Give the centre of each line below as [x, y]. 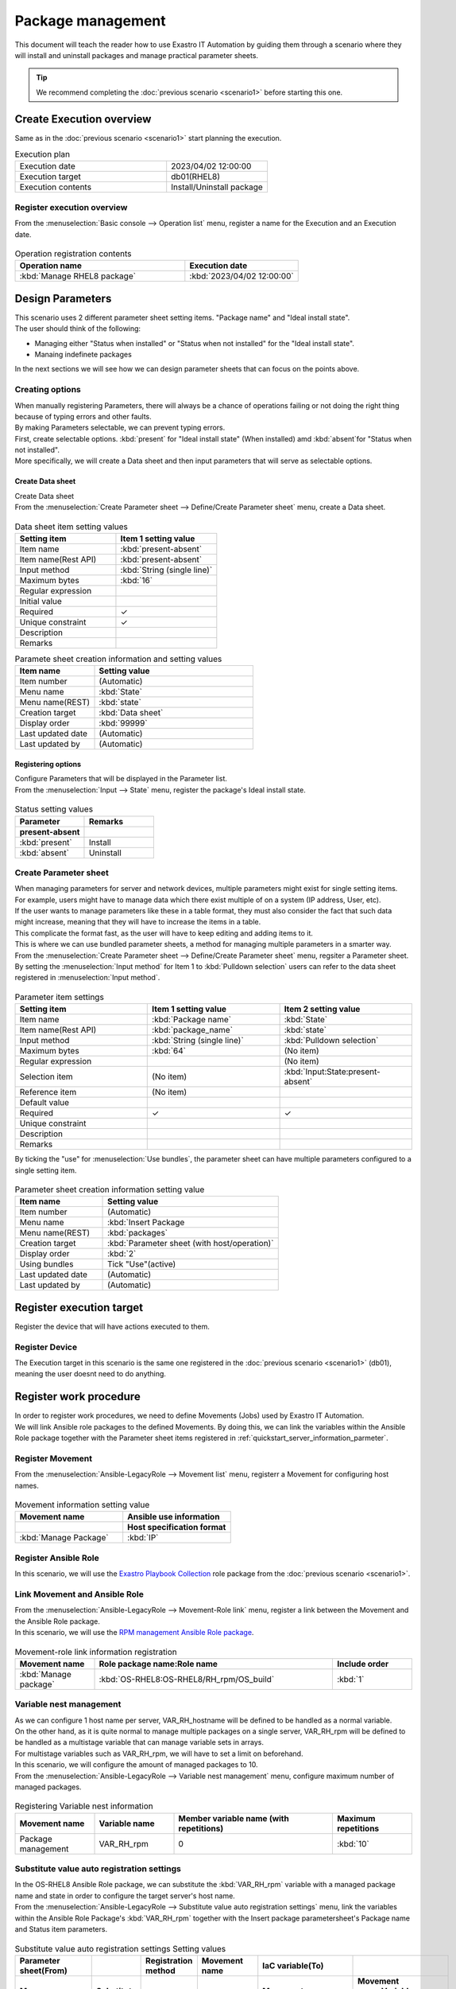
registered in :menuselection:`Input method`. [87, 978]
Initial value [41, 601]
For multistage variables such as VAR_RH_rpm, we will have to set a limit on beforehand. [159, 1754]
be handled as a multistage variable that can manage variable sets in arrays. [139, 1742]
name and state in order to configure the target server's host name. [125, 1896]
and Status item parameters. [61, 1929]
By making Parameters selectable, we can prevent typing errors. [120, 428]
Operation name [51, 266]
